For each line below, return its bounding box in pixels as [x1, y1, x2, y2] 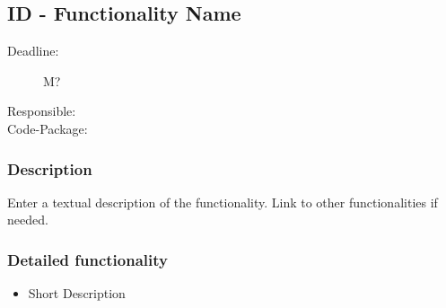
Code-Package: [7, 119, 88, 137]
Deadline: [7, 41, 59, 60]
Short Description [28, 284, 126, 303]
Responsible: [7, 101, 76, 120]
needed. [7, 210, 48, 229]
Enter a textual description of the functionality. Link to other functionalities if [7, 192, 438, 211]
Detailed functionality [7, 248, 168, 270]
